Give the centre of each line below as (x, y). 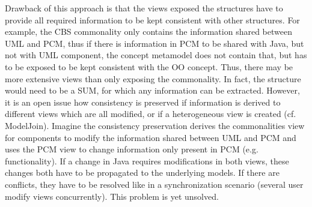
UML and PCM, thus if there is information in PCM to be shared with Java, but (154, 43)
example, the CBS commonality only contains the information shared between (148, 31)
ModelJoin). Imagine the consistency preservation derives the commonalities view (155, 125)
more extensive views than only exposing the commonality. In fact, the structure (153, 78)
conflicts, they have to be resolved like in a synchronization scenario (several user (154, 184)
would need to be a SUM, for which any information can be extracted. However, (152, 90)
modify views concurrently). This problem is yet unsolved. (112, 196)
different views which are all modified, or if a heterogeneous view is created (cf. (151, 114)
